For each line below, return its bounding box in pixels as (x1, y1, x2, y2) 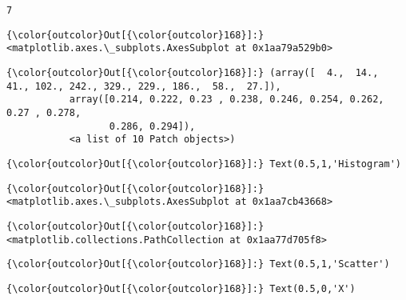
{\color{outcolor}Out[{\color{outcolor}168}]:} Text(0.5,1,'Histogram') (6, 158, 401, 170)
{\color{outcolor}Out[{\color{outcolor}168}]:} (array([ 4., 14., (6, 66, 379, 78)
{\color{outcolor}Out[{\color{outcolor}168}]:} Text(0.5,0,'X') (6, 282, 356, 294)
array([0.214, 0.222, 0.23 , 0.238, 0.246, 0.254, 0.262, (69, 94, 384, 106)
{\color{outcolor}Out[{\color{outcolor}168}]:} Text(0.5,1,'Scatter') (6, 258, 390, 270)
